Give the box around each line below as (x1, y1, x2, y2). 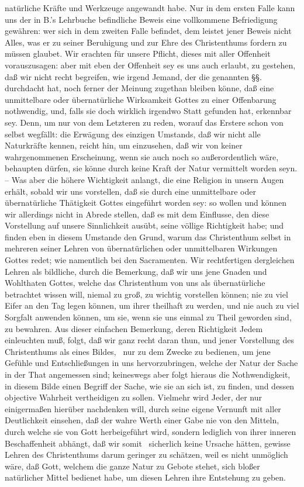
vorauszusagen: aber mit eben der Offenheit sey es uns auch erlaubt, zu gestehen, (5, 58, 296, 71)
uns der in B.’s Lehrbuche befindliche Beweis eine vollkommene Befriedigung (5, 13, 278, 25)
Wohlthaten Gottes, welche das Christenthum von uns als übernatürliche (5, 277, 265, 289)
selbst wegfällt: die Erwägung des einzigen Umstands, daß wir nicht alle (5, 127, 261, 140)
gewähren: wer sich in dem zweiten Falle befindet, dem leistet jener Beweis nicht (5, 25, 292, 37)
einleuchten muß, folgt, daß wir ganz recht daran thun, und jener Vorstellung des (5, 334, 295, 346)
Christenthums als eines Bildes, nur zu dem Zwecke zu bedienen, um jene (5, 345, 271, 357)
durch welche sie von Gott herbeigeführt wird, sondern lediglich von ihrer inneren (5, 425, 296, 437)
